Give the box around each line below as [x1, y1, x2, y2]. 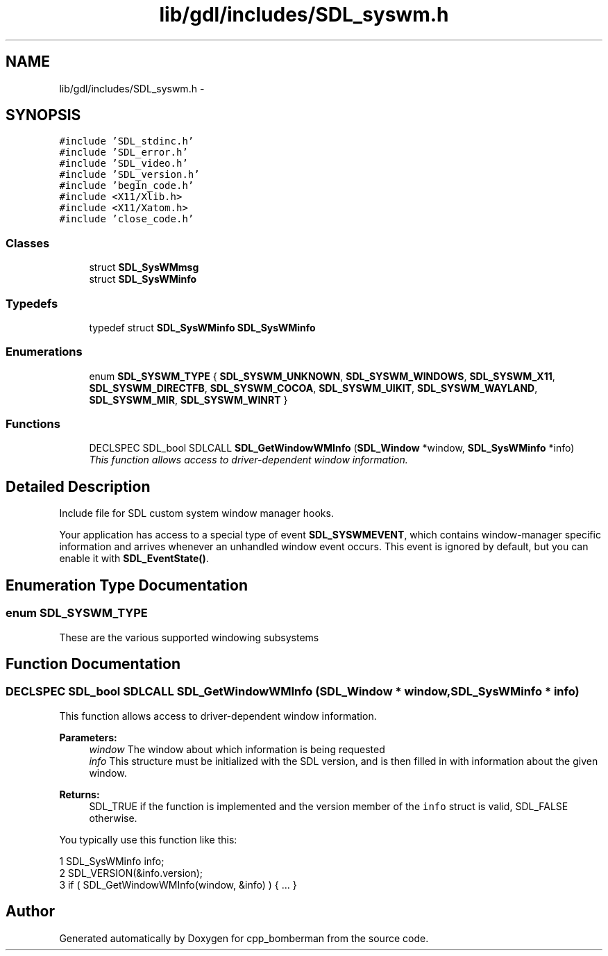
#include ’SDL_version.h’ [59, 169, 200, 181]
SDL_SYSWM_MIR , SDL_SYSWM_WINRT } [89, 393, 288, 406]
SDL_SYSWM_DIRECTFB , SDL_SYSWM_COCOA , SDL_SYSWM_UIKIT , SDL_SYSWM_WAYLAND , [89, 381, 538, 394]
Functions [6, 417, 60, 431]
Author [6, 903, 55, 921]
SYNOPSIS [6, 106, 81, 124]
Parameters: [59, 731, 117, 743]
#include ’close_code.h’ [59, 213, 194, 225]
